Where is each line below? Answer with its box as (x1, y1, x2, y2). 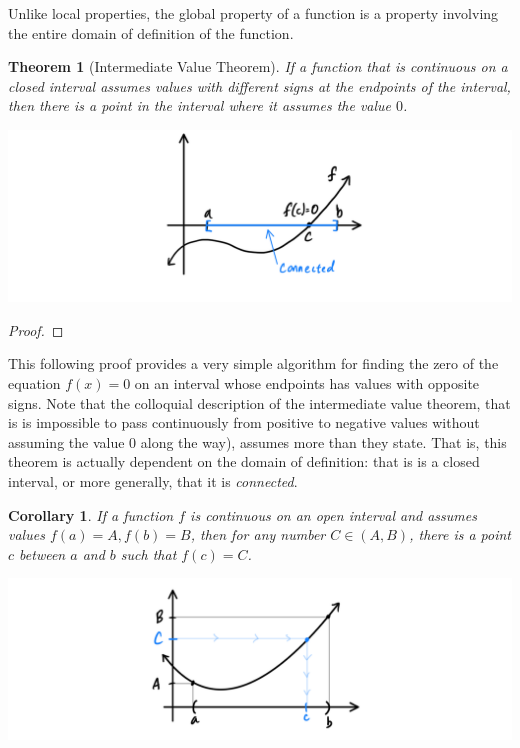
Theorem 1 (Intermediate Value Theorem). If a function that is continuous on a (8, 56, 508, 77)
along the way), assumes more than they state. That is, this (140, 431, 507, 452)
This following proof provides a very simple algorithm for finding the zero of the (8, 353, 499, 374)
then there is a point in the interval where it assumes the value (8, 95, 392, 116)
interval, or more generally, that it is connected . (8, 470, 298, 491)
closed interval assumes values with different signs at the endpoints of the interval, (8, 75, 511, 96)
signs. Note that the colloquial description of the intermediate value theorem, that (8, 392, 511, 413)
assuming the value (8, 431, 125, 452)
